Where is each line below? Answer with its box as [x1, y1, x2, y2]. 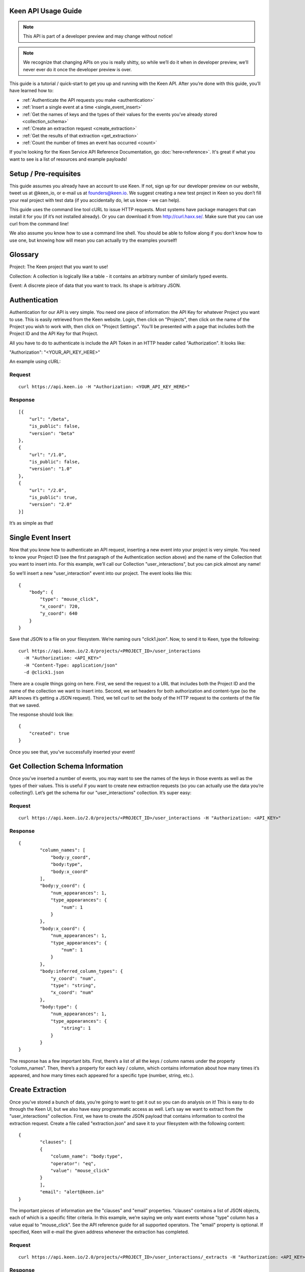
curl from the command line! [9, 220, 69, 226]
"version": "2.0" [28, 502, 72, 507]
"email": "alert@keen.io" [40, 1189, 104, 1195]
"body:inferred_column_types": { [40, 968, 123, 974]
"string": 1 [61, 1025, 91, 1031]
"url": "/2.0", [28, 487, 67, 493]
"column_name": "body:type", [50, 1153, 123, 1160]
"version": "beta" [28, 430, 75, 436]
